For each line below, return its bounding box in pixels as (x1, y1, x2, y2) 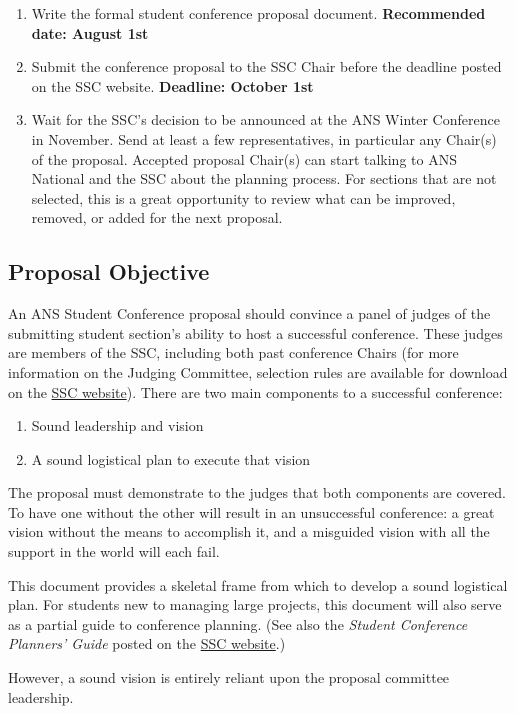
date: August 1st (31, 22, 149, 43)
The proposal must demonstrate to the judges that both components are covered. (8, 482, 506, 503)
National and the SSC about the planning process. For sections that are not (31, 168, 497, 189)
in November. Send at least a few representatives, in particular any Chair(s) (31, 128, 497, 149)
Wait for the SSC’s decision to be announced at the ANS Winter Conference (31, 109, 500, 130)
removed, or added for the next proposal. (31, 207, 283, 228)
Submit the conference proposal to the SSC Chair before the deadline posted (31, 56, 502, 77)
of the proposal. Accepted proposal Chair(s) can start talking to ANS (31, 148, 457, 169)
